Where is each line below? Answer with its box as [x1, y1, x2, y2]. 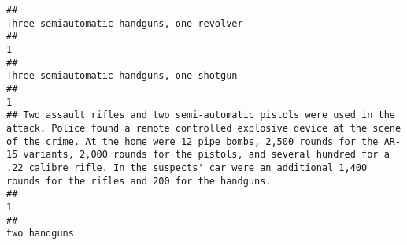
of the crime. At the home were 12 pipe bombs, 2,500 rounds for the [6, 135, 379, 147]
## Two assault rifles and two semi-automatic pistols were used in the [6, 110, 395, 121]
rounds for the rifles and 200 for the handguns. [6, 175, 272, 187]
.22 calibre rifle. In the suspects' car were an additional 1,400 [6, 161, 368, 173]
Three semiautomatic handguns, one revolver [6, 17, 243, 29]
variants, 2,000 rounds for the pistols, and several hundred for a [23, 149, 390, 161]
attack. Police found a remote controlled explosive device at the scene [6, 122, 401, 134]
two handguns [6, 228, 74, 239]
